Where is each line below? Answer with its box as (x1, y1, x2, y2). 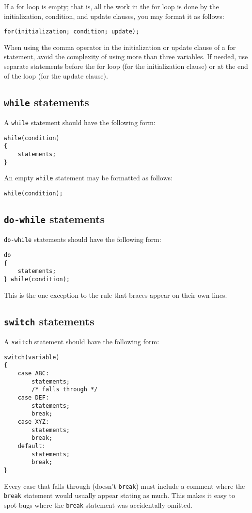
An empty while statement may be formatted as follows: (4, 173, 173, 183)
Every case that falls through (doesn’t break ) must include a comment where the (4, 481, 245, 491)
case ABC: (17, 370, 49, 377)
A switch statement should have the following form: (4, 337, 159, 347)
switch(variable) (4, 353, 60, 361)
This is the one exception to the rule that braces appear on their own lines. (4, 289, 227, 300)
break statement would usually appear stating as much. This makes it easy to (4, 490, 235, 500)
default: (17, 442, 46, 449)
